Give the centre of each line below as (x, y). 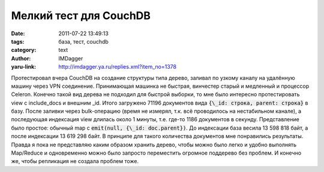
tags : (18, 41)
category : (24, 50)
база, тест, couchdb (84, 41)
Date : (18, 33)
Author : (21, 58)
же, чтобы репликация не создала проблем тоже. (75, 161)
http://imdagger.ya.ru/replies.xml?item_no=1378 (118, 67)
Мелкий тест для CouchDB (81, 16)
